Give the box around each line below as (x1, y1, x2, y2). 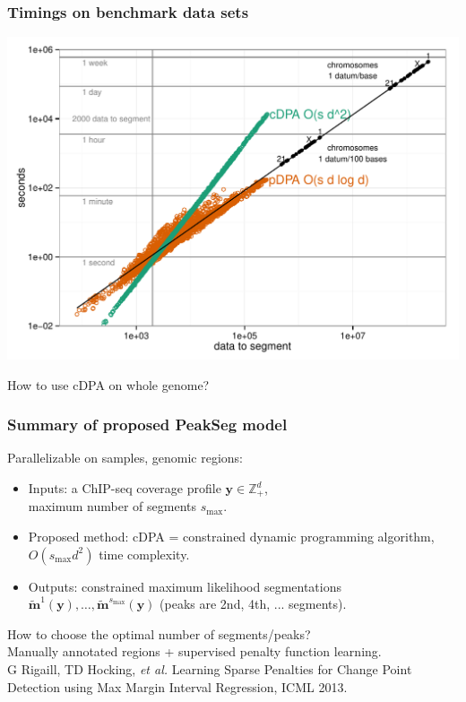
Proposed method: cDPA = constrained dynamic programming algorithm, (28, 527, 435, 546)
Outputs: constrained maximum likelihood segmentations (28, 576, 341, 595)
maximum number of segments (28, 497, 197, 516)
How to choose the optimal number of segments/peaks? (7, 624, 311, 643)
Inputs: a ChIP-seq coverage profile (28, 479, 221, 497)
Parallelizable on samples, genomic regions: (7, 448, 243, 467)
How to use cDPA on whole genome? (7, 375, 210, 394)
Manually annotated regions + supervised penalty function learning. (7, 642, 382, 661)
